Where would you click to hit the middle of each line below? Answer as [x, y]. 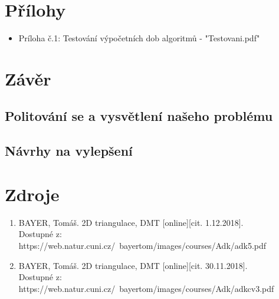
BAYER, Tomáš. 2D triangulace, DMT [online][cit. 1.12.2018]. [131, 222]
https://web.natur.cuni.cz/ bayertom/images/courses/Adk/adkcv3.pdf [146, 288]
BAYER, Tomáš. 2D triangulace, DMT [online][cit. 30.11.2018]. [133, 265]
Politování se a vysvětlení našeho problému [139, 116]
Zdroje [32, 194]
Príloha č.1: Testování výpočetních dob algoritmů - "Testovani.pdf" [139, 38]
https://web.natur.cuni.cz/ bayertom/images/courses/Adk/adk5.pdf [142, 245]
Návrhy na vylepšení [69, 151]
